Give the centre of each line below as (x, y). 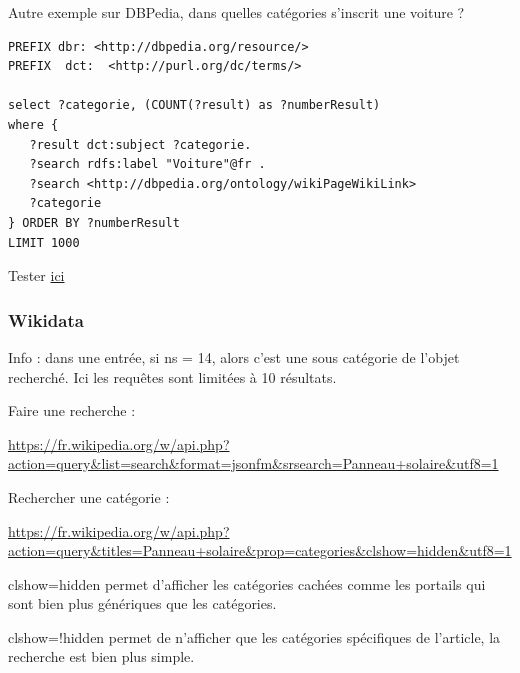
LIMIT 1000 (44, 242)
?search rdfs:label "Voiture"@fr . (147, 164)
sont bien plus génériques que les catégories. (142, 603)
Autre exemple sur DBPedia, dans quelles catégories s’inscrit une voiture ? (236, 12)
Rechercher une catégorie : (89, 496)
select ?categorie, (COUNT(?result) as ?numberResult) (194, 105)
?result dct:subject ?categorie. (140, 144)
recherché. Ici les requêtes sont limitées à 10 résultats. (172, 376)
